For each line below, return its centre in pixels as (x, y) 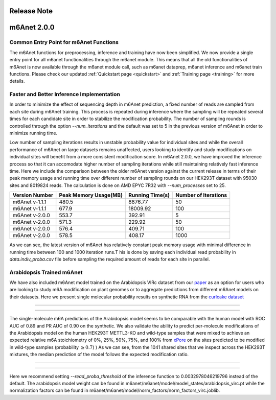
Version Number (33, 195)
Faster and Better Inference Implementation (65, 95)
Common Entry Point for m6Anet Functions (64, 42)
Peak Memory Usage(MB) (91, 195)
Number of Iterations (201, 195)
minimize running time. (33, 133)
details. (17, 81)
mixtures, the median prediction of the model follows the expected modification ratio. (99, 355)
